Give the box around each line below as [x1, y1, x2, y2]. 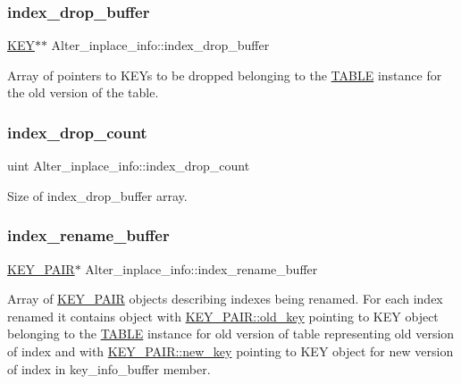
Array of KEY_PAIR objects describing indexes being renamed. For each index [7, 289, 443, 308]
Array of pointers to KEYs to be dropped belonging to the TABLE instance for [7, 65, 442, 84]
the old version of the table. [7, 83, 159, 102]
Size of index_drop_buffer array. [7, 186, 188, 205]
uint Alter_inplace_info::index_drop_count [7, 156, 250, 175]
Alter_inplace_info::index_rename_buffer [85, 259, 318, 278]
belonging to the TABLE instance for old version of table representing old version [7, 324, 455, 343]
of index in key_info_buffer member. [7, 359, 211, 378]
